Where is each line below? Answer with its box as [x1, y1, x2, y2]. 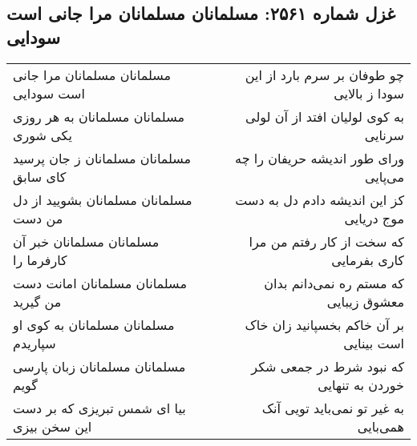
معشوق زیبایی [326, 291, 404, 311]
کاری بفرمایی [331, 250, 404, 269]
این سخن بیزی [13, 416, 92, 436]
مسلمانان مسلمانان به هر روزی [13, 106, 184, 126]
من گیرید [13, 291, 62, 311]
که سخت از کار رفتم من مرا [249, 231, 404, 251]
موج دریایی [344, 208, 404, 227]
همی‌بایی [357, 416, 404, 436]
